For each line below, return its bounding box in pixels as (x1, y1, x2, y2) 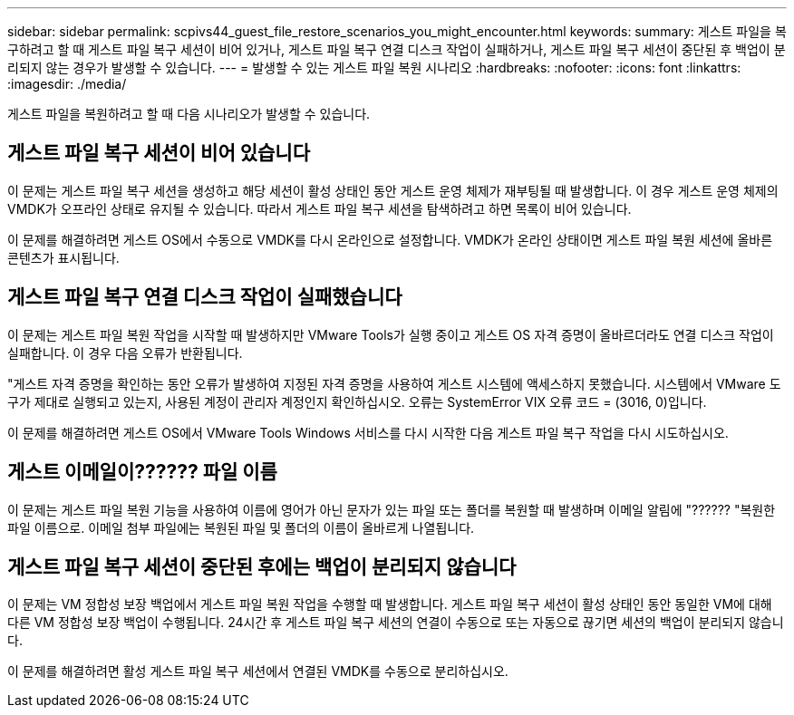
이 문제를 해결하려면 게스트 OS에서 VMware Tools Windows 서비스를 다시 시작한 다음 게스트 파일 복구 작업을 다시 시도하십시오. (7, 424, 729, 440)
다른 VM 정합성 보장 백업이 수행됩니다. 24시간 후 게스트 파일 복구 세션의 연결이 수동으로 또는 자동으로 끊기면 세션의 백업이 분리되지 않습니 (7, 614, 784, 631)
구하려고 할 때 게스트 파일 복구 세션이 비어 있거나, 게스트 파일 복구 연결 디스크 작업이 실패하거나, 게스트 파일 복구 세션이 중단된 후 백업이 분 (7, 42, 786, 57)
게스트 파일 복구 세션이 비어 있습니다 (7, 141, 310, 165)
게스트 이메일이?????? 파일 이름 (7, 460, 277, 484)
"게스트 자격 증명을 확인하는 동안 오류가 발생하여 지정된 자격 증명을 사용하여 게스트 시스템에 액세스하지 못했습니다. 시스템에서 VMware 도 (7, 375, 781, 391)
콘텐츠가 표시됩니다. (7, 249, 120, 266)
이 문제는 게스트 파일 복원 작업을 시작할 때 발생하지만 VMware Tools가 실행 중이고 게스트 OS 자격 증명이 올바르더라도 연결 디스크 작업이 (7, 326, 774, 343)
